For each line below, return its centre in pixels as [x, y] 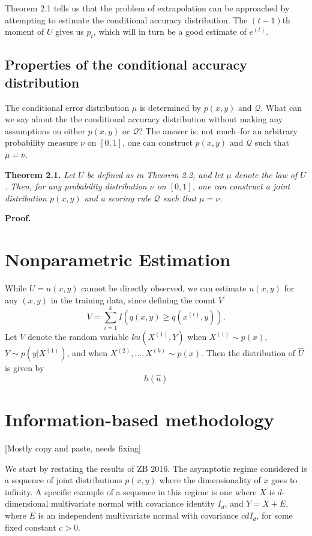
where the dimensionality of [210, 480]
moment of [25, 31]
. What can [281, 107]
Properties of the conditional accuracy [126, 64]
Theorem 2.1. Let [40, 174]
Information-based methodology [139, 419]
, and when [87, 353]
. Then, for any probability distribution [76, 186]
